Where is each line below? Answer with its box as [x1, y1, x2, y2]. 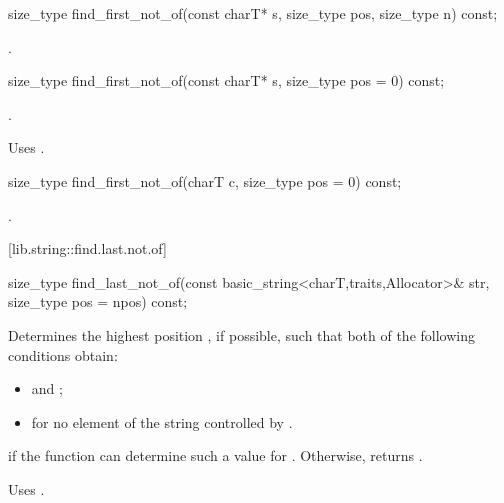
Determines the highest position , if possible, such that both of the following [8, 324, 475, 345]
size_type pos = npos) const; [8, 291, 188, 312]
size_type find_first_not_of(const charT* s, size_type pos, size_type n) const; [8, 3, 498, 23]
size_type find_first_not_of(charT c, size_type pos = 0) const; [8, 170, 402, 191]
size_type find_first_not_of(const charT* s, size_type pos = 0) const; [8, 70, 445, 91]
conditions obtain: [8, 344, 118, 365]
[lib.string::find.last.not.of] [8, 238, 167, 259]
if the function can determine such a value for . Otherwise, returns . [8, 445, 423, 466]
